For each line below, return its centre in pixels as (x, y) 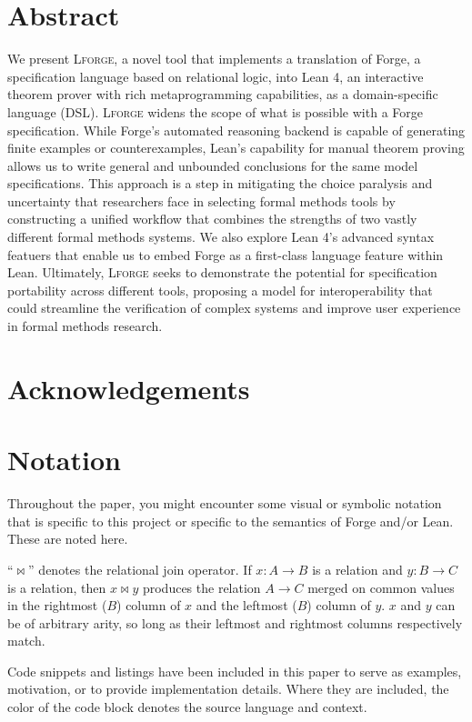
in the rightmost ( (57, 605)
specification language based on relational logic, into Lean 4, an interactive (216, 76)
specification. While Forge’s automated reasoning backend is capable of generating (236, 130)
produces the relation (201, 587)
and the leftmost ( (246, 605)
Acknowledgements (129, 388)
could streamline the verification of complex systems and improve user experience (234, 308)
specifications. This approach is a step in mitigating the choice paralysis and (220, 183)
